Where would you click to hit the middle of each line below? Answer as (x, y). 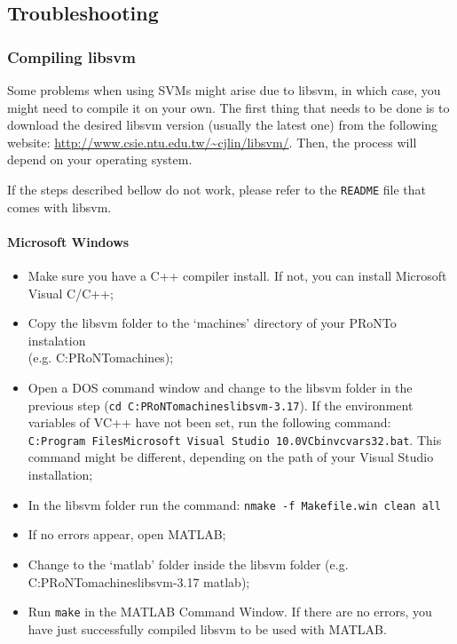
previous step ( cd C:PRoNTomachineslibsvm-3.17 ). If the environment (221, 405)
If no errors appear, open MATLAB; (127, 534)
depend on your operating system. (100, 159)
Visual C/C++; (71, 293)
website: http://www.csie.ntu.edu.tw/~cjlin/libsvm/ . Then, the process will (212, 142)
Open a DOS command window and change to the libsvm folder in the (220, 387)
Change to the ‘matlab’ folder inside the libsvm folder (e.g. (188, 564)
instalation (57, 340)
